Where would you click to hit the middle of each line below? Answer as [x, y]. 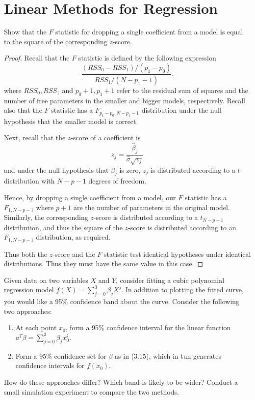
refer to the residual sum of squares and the [182, 90]
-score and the [74, 254]
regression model [29, 290]
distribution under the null [181, 110]
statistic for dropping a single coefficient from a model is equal [149, 32]
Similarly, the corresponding [46, 217]
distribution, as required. [73, 237]
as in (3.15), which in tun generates [168, 355]
